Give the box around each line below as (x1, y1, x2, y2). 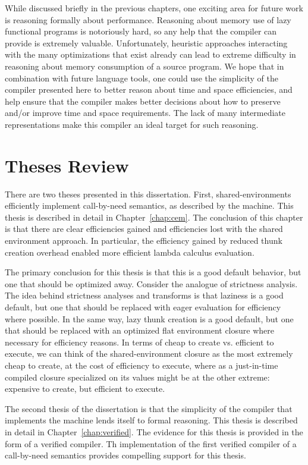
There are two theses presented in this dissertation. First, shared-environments (5, 187, 291, 200)
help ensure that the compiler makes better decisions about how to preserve (5, 95, 281, 107)
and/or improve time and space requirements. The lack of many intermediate (5, 106, 286, 119)
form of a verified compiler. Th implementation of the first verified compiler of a (5, 437, 297, 450)
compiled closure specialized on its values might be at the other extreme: (5, 370, 270, 383)
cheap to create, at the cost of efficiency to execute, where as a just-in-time (5, 359, 278, 371)
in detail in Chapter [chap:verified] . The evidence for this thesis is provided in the (5, 425, 303, 438)
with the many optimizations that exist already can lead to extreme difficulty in (5, 48, 296, 61)
